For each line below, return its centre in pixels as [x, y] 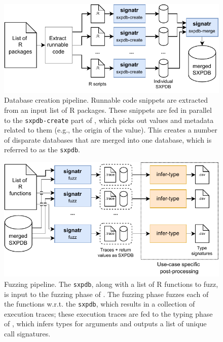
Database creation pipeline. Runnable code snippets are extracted [106, 100]
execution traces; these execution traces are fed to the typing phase [108, 313]
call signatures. [27, 334]
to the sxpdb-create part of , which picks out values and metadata [109, 120]
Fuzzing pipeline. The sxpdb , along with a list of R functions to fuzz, [111, 284]
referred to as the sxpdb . [42, 149]
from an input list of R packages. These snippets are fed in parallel [108, 110]
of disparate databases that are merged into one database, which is [108, 139]
